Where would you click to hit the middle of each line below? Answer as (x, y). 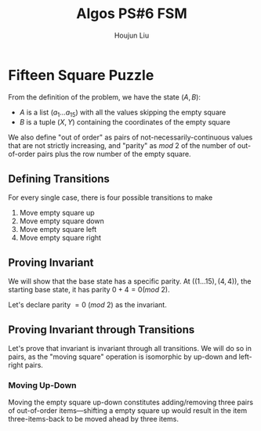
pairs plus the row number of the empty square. (114, 154)
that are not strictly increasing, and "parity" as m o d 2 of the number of (122, 146)
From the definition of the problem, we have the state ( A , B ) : (105, 97)
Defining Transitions (59, 178)
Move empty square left (58, 230)
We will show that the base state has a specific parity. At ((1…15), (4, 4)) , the (130, 281)
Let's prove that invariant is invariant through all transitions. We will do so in (130, 348)
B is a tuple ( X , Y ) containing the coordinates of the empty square (125, 122)
